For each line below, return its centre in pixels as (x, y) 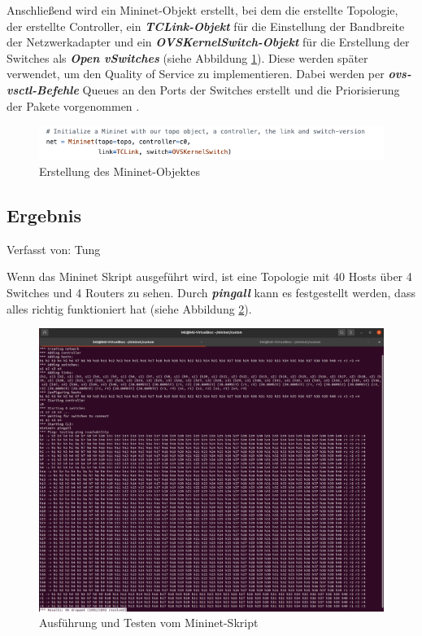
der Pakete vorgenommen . (73, 105)
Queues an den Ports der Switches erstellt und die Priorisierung (241, 89)
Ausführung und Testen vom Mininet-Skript (149, 623)
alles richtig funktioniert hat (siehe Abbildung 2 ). (129, 308)
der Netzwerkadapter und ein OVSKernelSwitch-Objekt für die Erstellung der (208, 42)
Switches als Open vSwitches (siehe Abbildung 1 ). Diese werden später (187, 57)
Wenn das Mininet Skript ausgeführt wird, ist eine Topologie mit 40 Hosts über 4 (209, 276)
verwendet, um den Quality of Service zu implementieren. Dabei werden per (196, 74)
